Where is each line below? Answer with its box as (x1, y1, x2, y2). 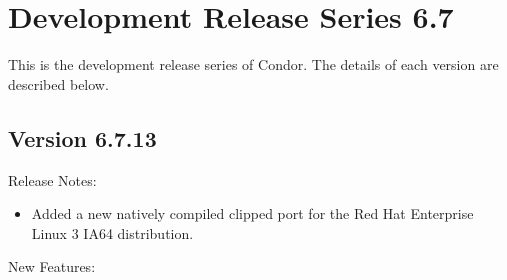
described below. (8, 73, 109, 94)
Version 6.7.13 (8, 122, 157, 153)
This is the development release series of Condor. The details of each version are (8, 54, 499, 75)
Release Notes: (8, 169, 97, 190)
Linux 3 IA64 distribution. (31, 222, 194, 243)
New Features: (8, 256, 96, 277)
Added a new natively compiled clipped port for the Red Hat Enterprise (31, 203, 474, 224)
